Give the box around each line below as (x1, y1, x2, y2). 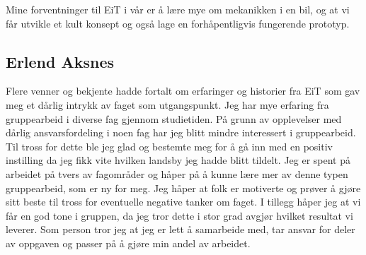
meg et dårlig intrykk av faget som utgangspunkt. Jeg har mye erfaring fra (6, 97, 329, 112)
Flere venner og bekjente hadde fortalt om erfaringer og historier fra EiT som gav (6, 83, 360, 98)
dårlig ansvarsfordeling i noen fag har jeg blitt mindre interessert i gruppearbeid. (6, 125, 356, 140)
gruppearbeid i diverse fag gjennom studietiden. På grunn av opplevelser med (6, 111, 342, 126)
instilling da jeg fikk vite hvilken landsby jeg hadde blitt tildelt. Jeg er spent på (6, 153, 351, 167)
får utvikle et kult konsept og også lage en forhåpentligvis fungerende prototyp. (6, 16, 350, 30)
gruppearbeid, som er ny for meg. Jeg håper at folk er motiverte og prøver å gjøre (6, 180, 361, 195)
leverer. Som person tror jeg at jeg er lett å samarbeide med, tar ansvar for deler (6, 222, 355, 237)
